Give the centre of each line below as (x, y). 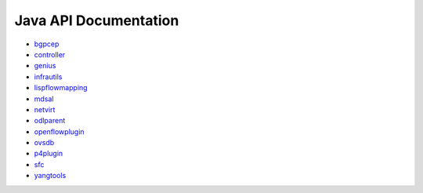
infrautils (48, 76)
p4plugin (49, 154)
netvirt (45, 109)
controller (50, 54)
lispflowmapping (61, 88)
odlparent (50, 121)
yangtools (50, 176)
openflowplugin (60, 131)
